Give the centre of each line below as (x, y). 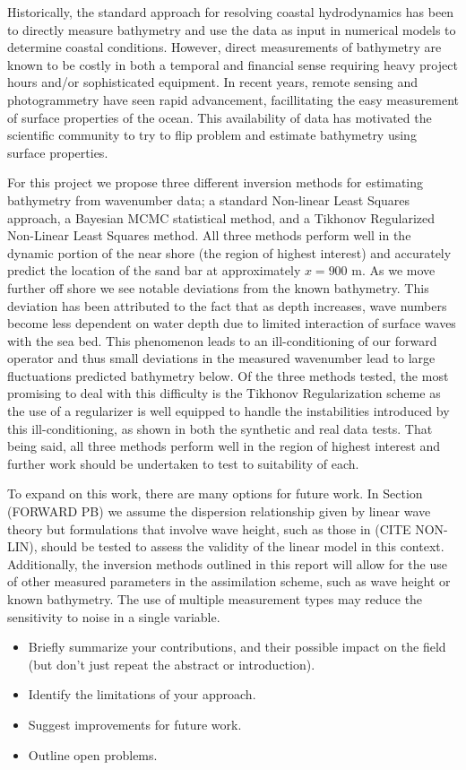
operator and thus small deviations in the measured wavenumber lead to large (221, 358)
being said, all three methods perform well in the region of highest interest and (224, 446)
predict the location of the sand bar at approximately (154, 270)
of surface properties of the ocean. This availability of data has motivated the (220, 117)
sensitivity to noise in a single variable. (114, 616)
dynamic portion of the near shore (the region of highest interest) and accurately (229, 252)
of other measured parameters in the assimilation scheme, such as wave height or (229, 581)
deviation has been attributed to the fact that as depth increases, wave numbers (227, 305)
